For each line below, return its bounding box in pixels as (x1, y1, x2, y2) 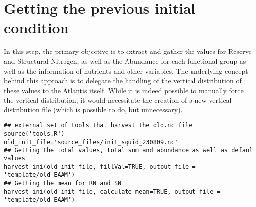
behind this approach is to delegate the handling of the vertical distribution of (4, 75, 242, 86)
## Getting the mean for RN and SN (4, 180, 122, 187)
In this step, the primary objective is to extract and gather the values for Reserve (4, 46, 252, 56)
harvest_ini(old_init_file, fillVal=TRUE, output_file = (4, 163, 196, 170)
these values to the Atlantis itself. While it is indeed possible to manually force (4, 85, 244, 95)
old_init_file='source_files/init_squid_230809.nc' (4, 138, 178, 146)
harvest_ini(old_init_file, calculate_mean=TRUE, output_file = (4, 188, 221, 195)
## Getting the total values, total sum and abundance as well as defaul (4, 147, 253, 154)
